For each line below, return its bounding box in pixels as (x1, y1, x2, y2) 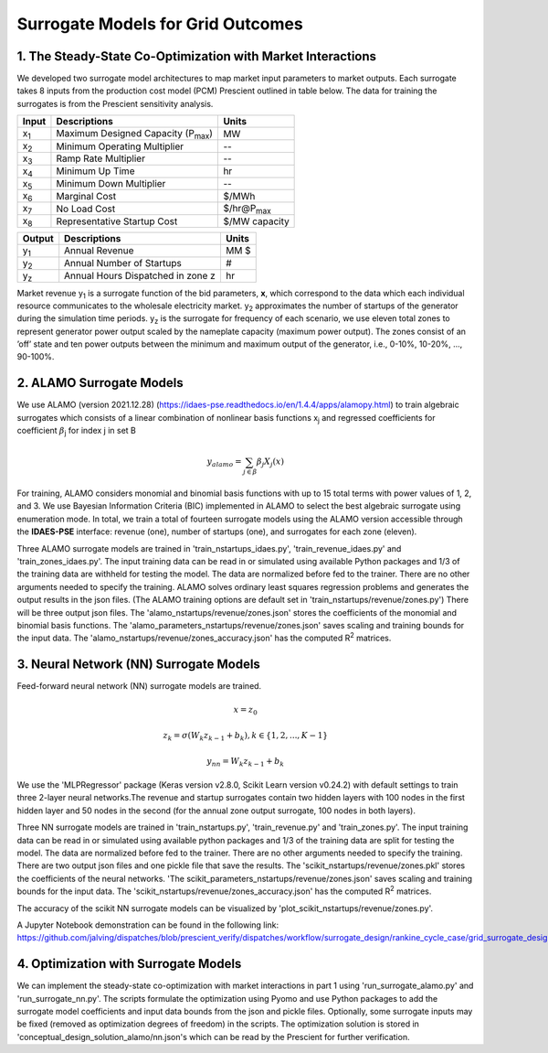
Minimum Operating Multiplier (56, 140, 184, 153)
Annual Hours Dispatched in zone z (64, 270, 216, 283)
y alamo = (206, 457, 242, 469)
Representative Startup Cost (56, 215, 178, 228)
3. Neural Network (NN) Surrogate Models (16, 657, 260, 672)
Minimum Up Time (56, 165, 135, 177)
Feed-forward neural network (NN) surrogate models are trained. (16, 681, 262, 692)
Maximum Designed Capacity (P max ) (56, 127, 214, 142)
